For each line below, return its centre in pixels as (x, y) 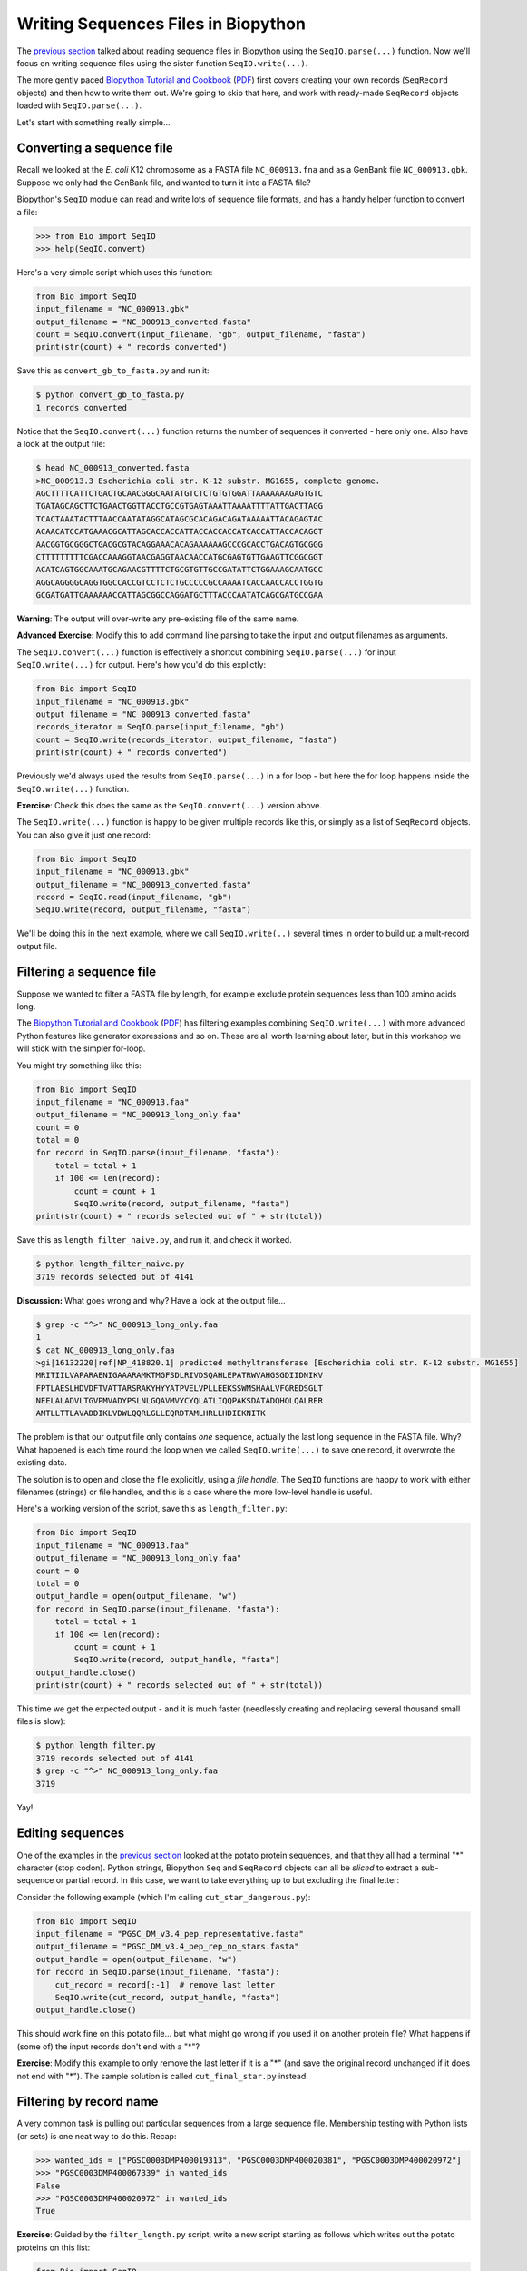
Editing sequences (71, 1834)
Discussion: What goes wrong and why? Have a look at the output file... (151, 1300)
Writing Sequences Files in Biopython (161, 24)
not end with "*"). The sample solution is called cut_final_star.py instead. (162, 2076)
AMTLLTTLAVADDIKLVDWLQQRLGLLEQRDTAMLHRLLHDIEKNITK (151, 1413)
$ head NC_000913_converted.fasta (112, 468)
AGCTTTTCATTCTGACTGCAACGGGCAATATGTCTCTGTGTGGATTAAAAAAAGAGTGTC (180, 493)
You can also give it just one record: (84, 835)
